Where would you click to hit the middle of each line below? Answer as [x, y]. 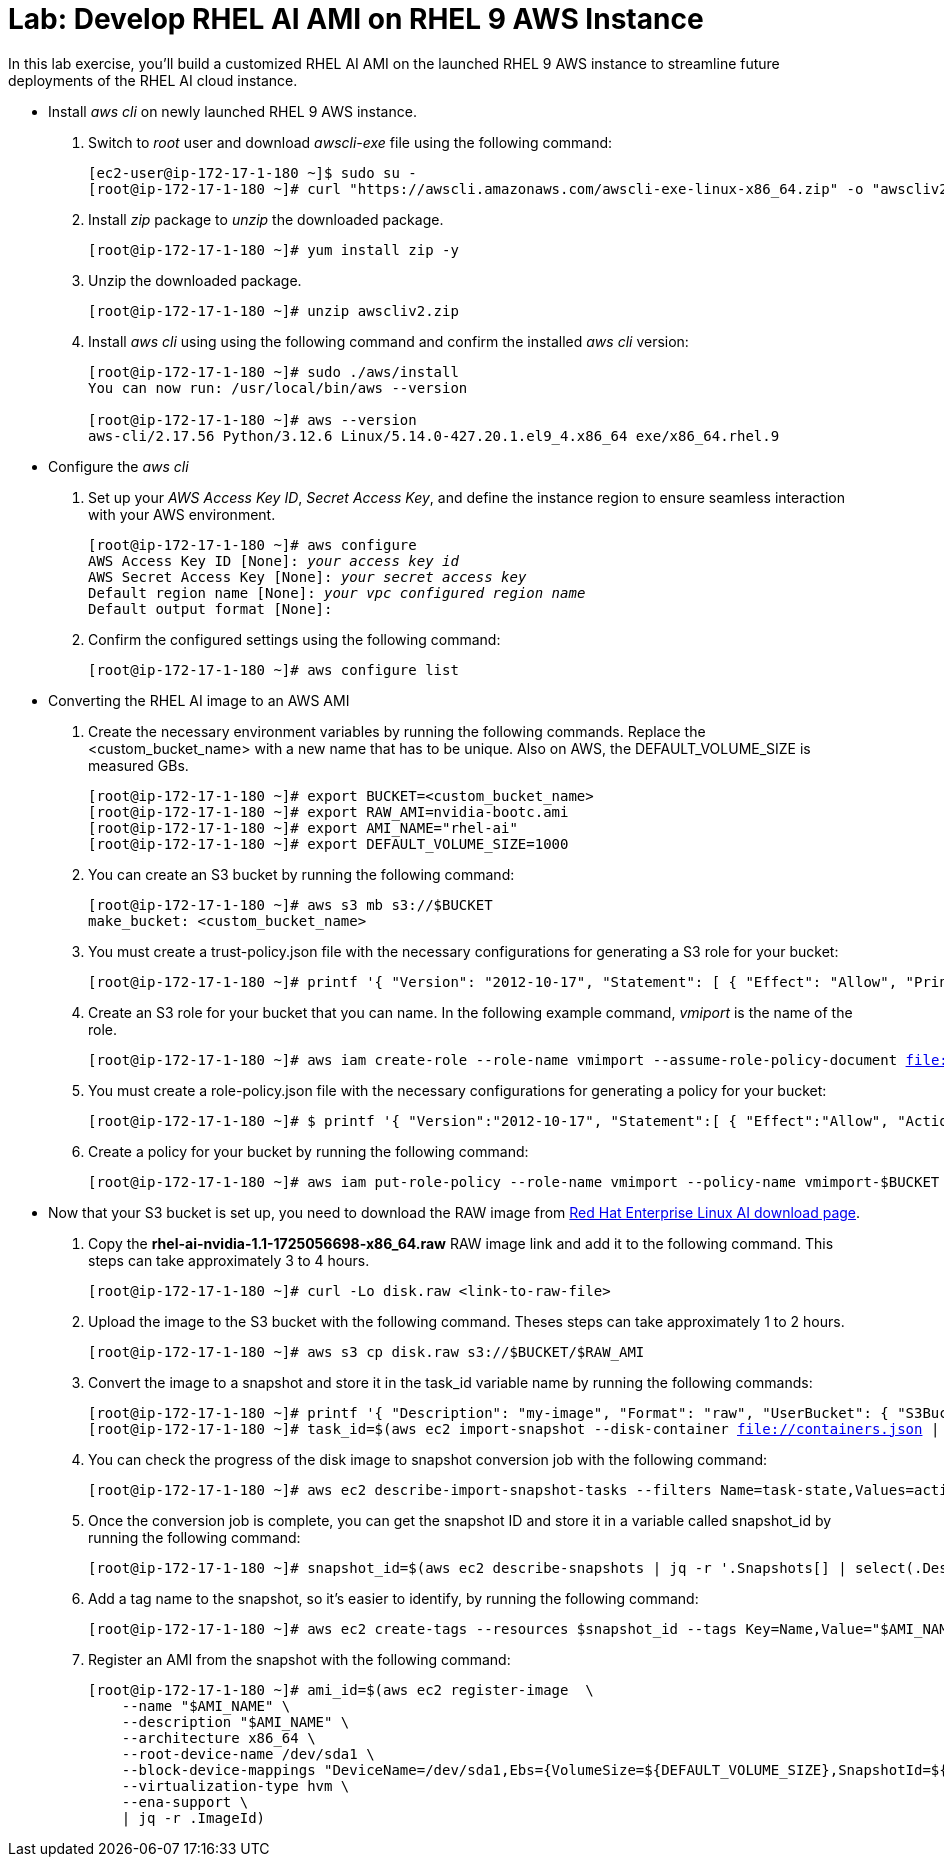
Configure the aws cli [118, 466]
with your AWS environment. [182, 514]
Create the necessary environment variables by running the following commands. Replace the [397, 731]
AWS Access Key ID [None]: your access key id [273, 560]
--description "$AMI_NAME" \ [235, 1721]
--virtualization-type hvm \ [235, 1785]
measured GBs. [138, 765]
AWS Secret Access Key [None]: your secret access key [307, 576]
